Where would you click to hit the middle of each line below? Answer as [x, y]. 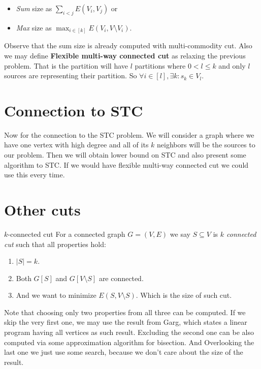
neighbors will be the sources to [206, 145]
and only [232, 65]
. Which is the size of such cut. [184, 295]
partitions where [160, 65]
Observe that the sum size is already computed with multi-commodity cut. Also [128, 45]
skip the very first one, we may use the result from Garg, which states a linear [126, 322]
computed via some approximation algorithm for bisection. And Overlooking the [129, 342]
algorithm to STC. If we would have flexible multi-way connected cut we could [126, 164]
